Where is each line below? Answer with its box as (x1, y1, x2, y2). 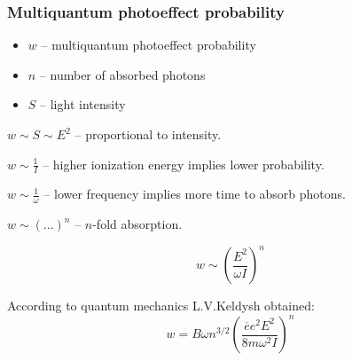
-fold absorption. (92, 215, 183, 233)
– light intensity (40, 95, 126, 114)
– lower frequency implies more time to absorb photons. (43, 184, 347, 203)
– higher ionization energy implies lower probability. (43, 154, 325, 173)
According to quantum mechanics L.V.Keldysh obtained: (7, 296, 315, 315)
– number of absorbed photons (39, 65, 206, 83)
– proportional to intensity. (74, 125, 222, 143)
